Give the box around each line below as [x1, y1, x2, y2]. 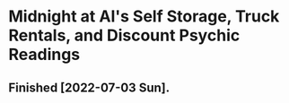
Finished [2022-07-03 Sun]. [8, 80, 171, 95]
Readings [8, 45, 81, 64]
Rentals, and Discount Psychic [8, 25, 241, 46]
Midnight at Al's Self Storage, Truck [8, 6, 280, 27]
